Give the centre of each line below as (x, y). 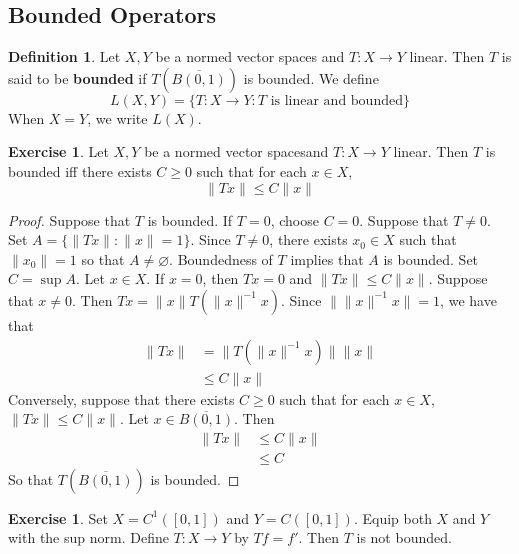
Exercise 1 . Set (58, 517)
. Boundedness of (221, 258)
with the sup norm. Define (88, 537)
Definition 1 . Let (64, 56)
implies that (327, 258)
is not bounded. (404, 537)
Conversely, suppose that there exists (121, 398)
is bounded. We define (311, 77)
